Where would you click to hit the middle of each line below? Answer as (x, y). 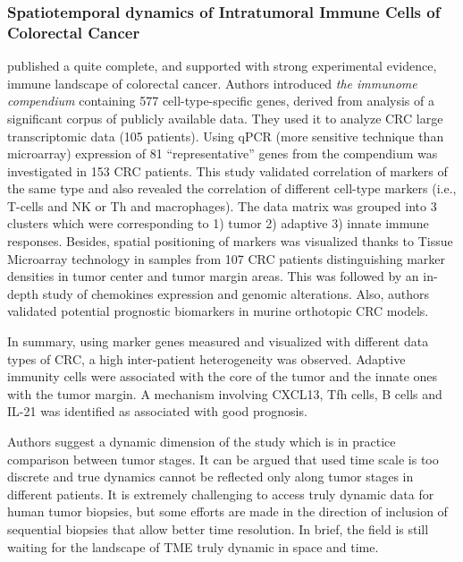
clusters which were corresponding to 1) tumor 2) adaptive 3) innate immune (218, 223)
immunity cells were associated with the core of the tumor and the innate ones (223, 376)
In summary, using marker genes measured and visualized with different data (218, 341)
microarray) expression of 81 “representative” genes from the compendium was (223, 153)
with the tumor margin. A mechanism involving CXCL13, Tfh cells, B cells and (225, 393)
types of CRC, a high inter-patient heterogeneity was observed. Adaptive (206, 358)
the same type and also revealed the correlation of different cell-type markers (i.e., (232, 188)
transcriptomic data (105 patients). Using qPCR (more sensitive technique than (226, 136)
